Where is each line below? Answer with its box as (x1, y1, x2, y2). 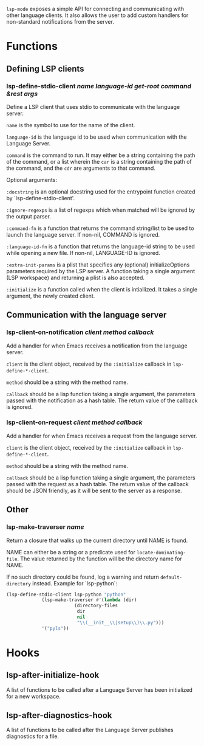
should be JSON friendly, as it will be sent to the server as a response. (6, 487, 182, 494)
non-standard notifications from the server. (6, 18, 114, 25)
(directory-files (73, 602, 118, 609)
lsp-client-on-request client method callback (6, 418, 143, 427)
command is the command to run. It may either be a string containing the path (6, 152, 195, 159)
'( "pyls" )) (41, 625, 69, 632)
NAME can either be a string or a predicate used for (6, 548, 135, 556)
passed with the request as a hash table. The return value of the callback (6, 480, 189, 487)
